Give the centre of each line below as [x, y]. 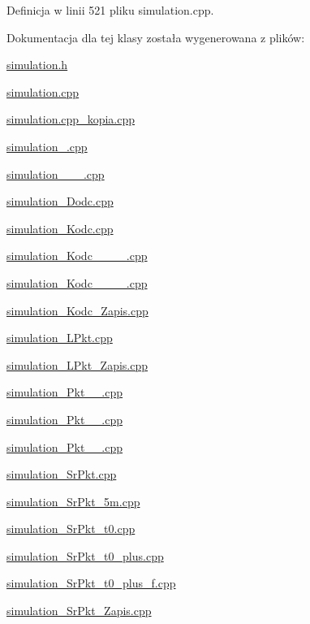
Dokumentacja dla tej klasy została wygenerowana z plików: [156, 37]
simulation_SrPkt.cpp [62, 474]
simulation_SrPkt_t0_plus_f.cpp [91, 583]
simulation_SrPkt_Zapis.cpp [79, 611]
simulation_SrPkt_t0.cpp [71, 529]
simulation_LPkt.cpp [60, 338]
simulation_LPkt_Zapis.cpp [77, 364]
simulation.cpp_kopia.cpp [71, 119]
